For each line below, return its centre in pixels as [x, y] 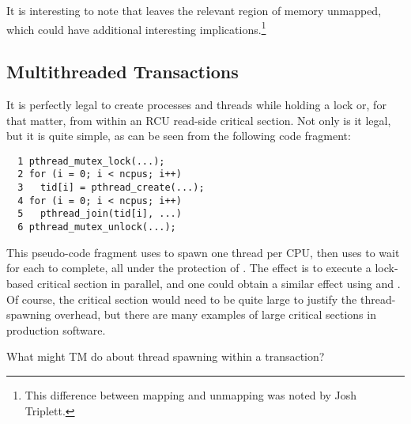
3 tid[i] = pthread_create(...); [111, 188]
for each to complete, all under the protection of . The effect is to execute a [189, 268]
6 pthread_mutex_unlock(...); [97, 227]
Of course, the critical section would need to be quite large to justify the [182, 299]
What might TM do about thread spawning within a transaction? [166, 356]
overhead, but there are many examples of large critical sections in [215, 314]
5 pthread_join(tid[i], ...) [100, 214]
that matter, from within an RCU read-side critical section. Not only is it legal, [199, 120]
